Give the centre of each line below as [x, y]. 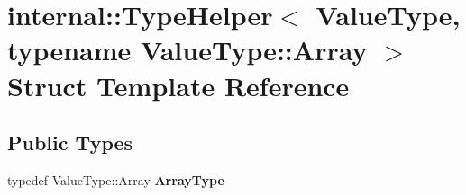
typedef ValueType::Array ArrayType [116, 179]
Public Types [70, 142]
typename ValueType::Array [187, 50]
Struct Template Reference [178, 85]
